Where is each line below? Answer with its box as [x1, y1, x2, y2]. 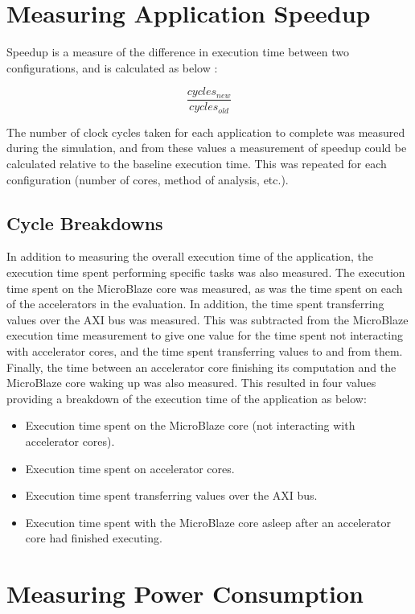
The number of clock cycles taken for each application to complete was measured [6, 123, 405, 140]
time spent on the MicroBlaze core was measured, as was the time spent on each [6, 279, 403, 296]
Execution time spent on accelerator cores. [25, 459, 235, 476]
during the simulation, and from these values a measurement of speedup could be [6, 139, 407, 156]
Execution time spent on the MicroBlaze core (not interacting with [25, 417, 355, 434]
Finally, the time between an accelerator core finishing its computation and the [6, 358, 397, 375]
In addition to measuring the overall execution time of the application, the [6, 248, 373, 265]
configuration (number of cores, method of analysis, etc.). [6, 171, 289, 187]
